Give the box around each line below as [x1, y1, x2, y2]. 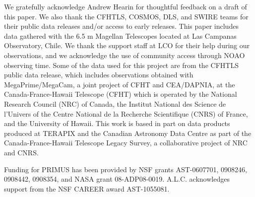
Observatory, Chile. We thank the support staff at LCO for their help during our [4, 40, 250, 51]
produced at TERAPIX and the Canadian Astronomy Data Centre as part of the [4, 128, 252, 138]
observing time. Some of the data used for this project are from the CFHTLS [4, 60, 239, 70]
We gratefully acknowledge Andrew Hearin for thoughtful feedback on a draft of [4, 1, 247, 11]
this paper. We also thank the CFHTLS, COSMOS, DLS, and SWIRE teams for [4, 11, 249, 21]
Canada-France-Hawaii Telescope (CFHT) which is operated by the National [4, 89, 237, 99]
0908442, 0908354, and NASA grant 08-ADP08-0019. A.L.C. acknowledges [4, 174, 230, 184]
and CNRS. [4, 147, 39, 157]
